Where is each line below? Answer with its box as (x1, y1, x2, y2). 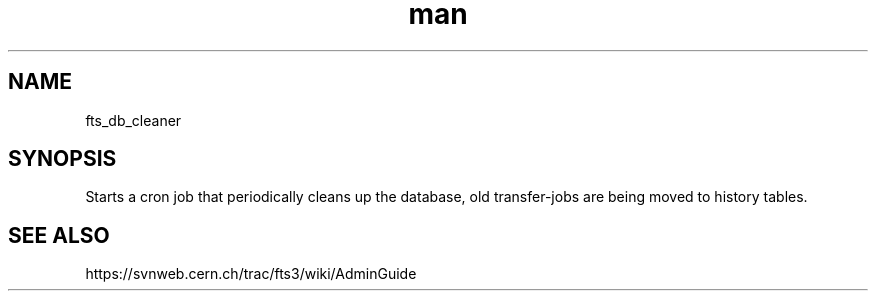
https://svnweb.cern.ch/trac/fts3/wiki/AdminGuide (85, 265, 417, 283)
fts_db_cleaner (85, 111, 182, 129)
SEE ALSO (8, 222, 110, 248)
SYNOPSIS (8, 146, 117, 172)
